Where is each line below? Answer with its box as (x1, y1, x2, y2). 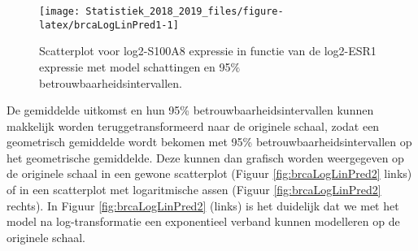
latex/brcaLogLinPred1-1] (39, 19, 179, 31)
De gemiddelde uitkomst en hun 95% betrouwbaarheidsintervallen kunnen (7, 102, 374, 119)
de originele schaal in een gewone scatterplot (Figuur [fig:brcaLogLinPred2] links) (7, 165, 412, 182)
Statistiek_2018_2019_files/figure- (85, 6, 284, 17)
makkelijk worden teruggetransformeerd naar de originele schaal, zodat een (7, 117, 380, 134)
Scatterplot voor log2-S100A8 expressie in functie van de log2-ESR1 (39, 42, 377, 59)
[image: (39, 6, 81, 17)
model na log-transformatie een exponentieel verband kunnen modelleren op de (7, 213, 400, 230)
